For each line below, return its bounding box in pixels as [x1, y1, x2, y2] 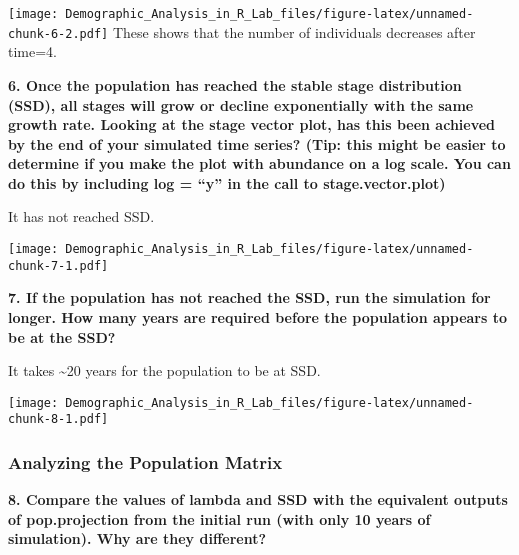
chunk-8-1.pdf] [8, 412, 109, 427]
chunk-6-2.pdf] [8, 26, 109, 41]
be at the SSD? [8, 326, 116, 347]
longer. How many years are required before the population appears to [8, 306, 508, 327]
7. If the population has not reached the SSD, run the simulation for [8, 287, 491, 308]
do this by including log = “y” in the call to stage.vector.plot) [8, 172, 446, 193]
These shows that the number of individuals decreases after [112, 21, 476, 42]
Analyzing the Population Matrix [8, 449, 283, 474]
